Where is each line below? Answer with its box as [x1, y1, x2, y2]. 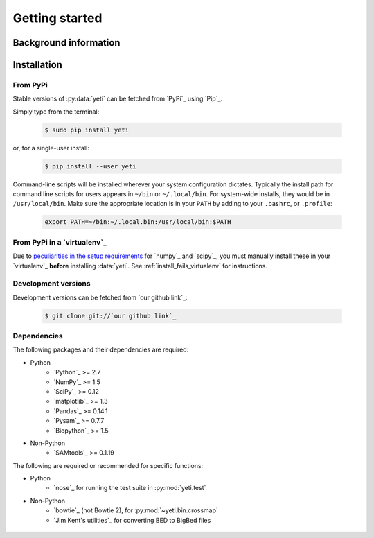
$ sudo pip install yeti [44, 125, 130, 134]
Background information [12, 37, 121, 49]
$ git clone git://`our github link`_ [44, 312, 177, 320]
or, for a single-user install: [12, 144, 89, 152]
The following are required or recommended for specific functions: [12, 461, 204, 469]
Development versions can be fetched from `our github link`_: [12, 293, 188, 302]
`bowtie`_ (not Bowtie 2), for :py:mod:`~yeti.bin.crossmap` [53, 506, 218, 514]
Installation [12, 59, 62, 71]
